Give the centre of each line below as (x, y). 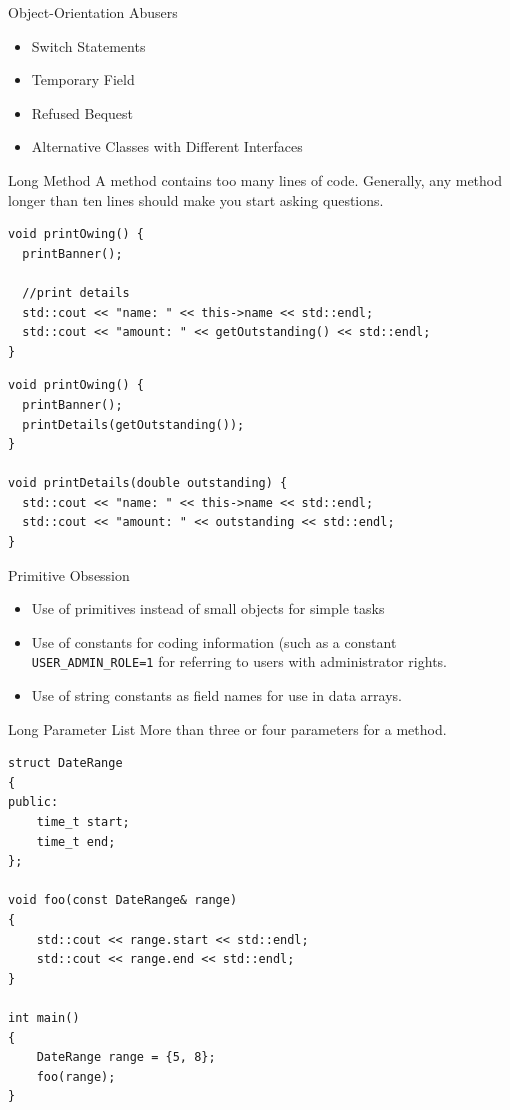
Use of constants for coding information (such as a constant (214, 641)
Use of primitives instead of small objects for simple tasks (208, 608)
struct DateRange (65, 763)
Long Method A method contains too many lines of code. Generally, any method (255, 179)
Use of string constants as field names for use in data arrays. (216, 695)
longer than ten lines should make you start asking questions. (196, 199)
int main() (44, 1018)
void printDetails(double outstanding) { (148, 483)
